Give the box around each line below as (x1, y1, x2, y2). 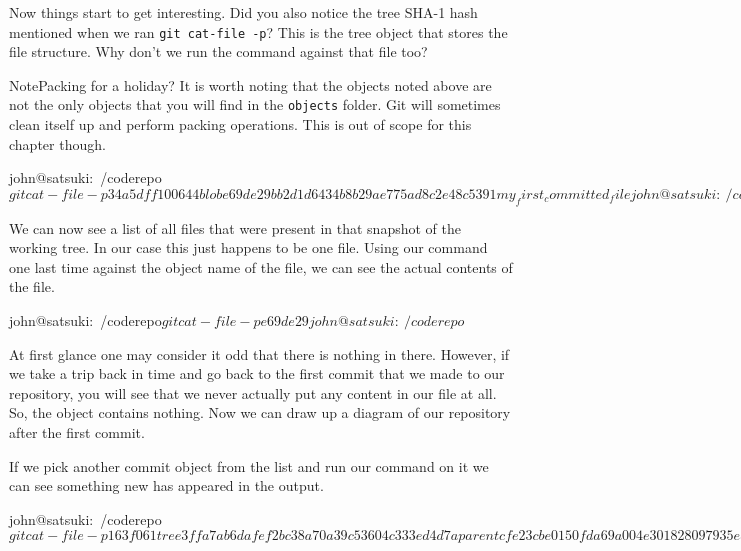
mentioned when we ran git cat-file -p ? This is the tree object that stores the (9, 21, 508, 42)
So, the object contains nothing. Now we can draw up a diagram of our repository (9, 402, 511, 423)
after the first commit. (9, 422, 145, 443)
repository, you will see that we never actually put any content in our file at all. (9, 382, 497, 403)
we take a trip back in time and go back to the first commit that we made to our (9, 363, 505, 384)
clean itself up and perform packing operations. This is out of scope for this (9, 114, 472, 135)
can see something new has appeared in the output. (9, 475, 324, 496)
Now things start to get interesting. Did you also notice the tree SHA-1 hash (9, 2, 478, 22)
